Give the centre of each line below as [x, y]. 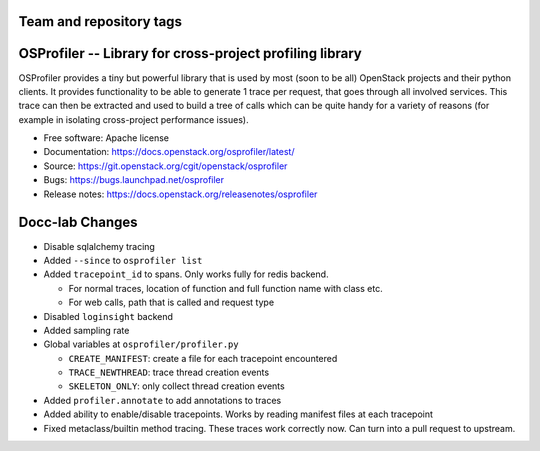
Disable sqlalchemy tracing [99, 246]
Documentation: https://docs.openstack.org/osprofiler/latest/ [169, 152]
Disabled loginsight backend [108, 316]
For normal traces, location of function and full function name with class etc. [226, 288]
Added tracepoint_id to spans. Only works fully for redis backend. [186, 274]
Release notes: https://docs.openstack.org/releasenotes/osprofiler [180, 194]
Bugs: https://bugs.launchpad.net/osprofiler [134, 180]
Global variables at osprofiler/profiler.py [141, 344]
